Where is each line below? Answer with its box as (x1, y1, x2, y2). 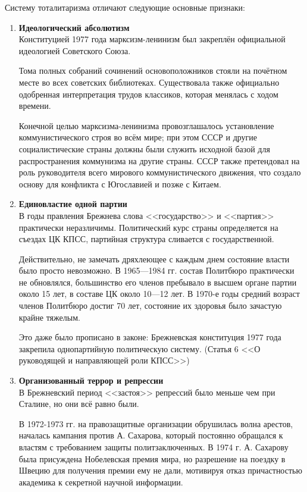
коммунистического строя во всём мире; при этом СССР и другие (18, 131, 258, 143)
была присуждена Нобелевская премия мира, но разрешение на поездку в (18, 452, 286, 465)
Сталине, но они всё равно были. (18, 397, 139, 410)
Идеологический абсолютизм (18, 21, 130, 33)
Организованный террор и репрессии (18, 374, 164, 387)
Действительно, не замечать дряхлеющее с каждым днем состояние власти (18, 252, 290, 265)
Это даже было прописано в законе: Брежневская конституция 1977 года (18, 331, 281, 343)
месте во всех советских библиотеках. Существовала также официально (18, 76, 280, 88)
